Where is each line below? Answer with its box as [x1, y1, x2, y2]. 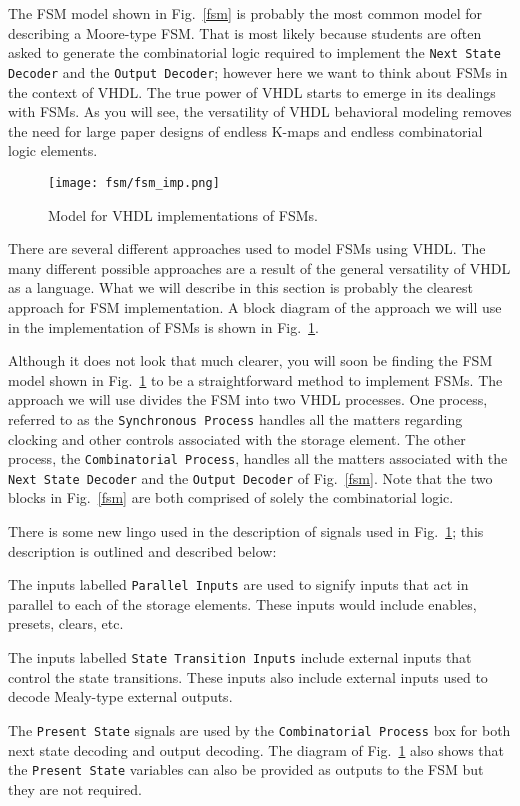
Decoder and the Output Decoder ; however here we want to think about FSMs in [8, 61, 508, 82]
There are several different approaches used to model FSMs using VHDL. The [8, 238, 486, 259]
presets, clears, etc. [8, 613, 124, 634]
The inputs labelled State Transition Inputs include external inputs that [8, 647, 472, 668]
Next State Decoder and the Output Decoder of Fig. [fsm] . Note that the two [8, 467, 493, 488]
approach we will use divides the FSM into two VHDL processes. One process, [8, 389, 488, 410]
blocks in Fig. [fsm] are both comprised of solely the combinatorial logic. [8, 487, 454, 508]
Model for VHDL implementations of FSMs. [48, 204, 318, 225]
